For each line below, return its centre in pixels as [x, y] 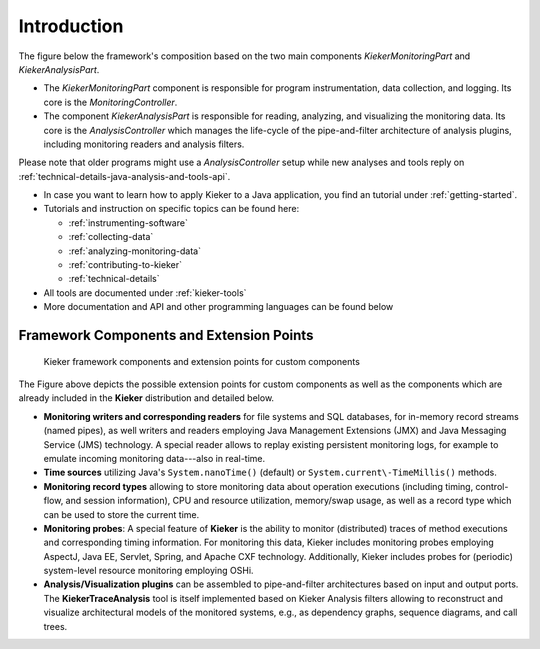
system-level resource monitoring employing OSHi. [148, 571]
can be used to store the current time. [121, 514]
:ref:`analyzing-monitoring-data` [135, 251]
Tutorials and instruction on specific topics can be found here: [171, 209]
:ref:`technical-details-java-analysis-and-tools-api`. [124, 176]
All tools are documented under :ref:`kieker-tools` [145, 292]
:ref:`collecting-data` [111, 237]
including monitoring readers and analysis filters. [144, 144]
